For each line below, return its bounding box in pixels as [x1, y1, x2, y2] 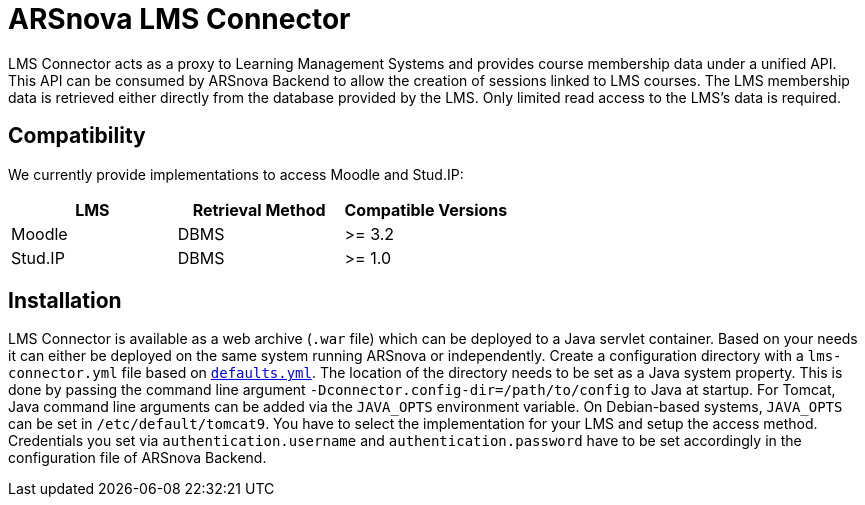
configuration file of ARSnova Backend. [8, 449, 267, 467]
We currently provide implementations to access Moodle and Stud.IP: [8, 165, 464, 183]
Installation [8, 288, 122, 314]
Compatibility [8, 123, 146, 149]
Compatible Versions [344, 199, 508, 220]
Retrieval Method [192, 199, 326, 220]
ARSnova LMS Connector [8, 2, 351, 36]
